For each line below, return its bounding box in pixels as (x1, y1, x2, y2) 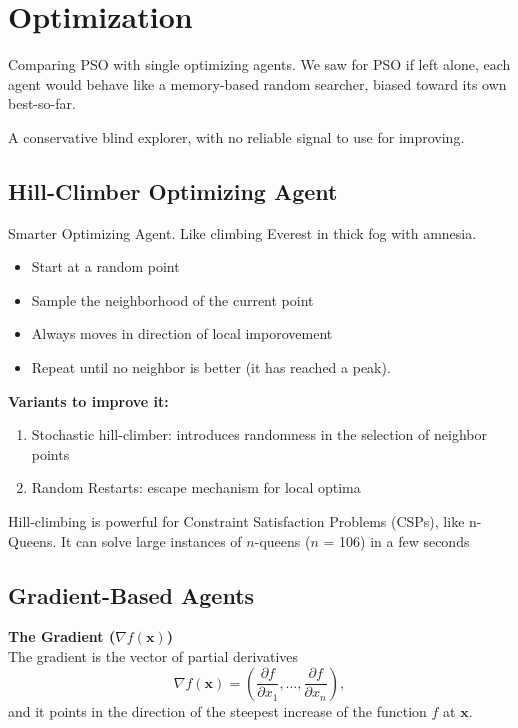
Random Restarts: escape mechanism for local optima (31, 477, 361, 498)
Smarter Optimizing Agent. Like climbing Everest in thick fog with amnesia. (8, 222, 477, 243)
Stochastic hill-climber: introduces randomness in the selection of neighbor (31, 424, 487, 445)
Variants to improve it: (8, 390, 169, 411)
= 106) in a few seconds (323, 530, 470, 551)
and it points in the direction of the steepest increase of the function (8, 700, 427, 721)
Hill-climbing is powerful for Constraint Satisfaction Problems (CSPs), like (8, 511, 465, 532)
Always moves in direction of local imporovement (31, 323, 333, 344)
